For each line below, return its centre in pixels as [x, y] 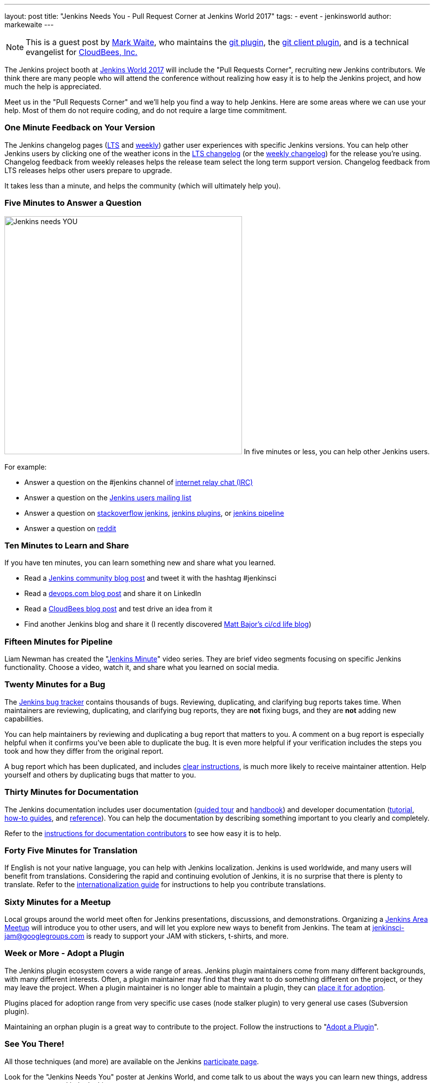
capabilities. [24, 719]
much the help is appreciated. [53, 87]
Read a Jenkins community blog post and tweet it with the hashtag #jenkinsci [150, 578]
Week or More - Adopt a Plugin [65, 953]
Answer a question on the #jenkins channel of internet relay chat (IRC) [139, 482]
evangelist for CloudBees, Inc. [82, 52]
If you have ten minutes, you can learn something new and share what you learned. [140, 563]
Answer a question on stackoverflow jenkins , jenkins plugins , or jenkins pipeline [154, 513]
